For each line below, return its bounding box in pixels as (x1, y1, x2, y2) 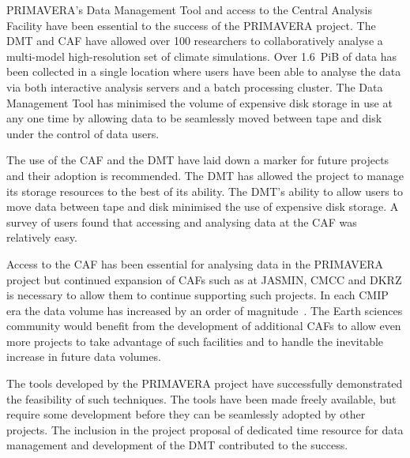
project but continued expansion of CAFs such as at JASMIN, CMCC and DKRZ (6, 271, 402, 287)
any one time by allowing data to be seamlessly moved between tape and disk (6, 110, 382, 126)
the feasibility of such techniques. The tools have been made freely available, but (6, 390, 397, 407)
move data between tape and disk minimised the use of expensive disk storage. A (6, 198, 399, 215)
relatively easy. (6, 229, 77, 246)
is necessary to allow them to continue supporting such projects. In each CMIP (6, 287, 389, 303)
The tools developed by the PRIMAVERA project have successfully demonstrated (6, 375, 403, 392)
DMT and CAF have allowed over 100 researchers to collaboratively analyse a (6, 32, 383, 49)
